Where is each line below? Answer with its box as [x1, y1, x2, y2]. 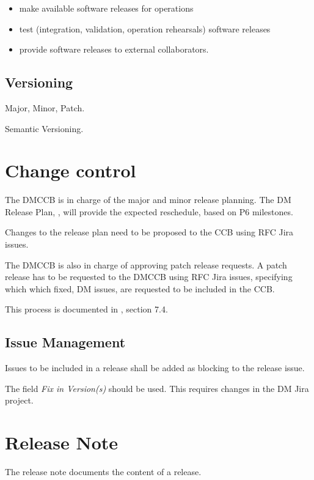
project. [5, 394, 34, 407]
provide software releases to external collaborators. [19, 43, 209, 56]
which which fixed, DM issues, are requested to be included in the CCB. [5, 282, 275, 295]
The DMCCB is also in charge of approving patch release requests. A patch [5, 258, 287, 271]
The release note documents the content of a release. [5, 465, 202, 478]
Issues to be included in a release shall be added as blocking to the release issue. [5, 361, 305, 374]
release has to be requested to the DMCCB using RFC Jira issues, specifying [5, 270, 293, 283]
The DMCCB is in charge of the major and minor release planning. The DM [5, 193, 291, 206]
